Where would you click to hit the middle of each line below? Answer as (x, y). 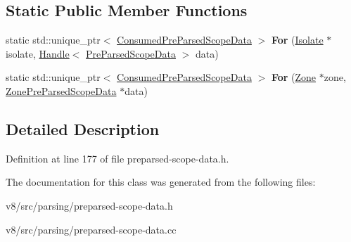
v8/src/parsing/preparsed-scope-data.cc (91, 229)
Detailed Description (83, 128)
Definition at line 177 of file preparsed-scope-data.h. (117, 158)
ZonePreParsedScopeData (61, 90)
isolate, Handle (38, 53)
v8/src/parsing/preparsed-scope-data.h (89, 205)
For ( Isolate (297, 40)
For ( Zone (294, 77)
